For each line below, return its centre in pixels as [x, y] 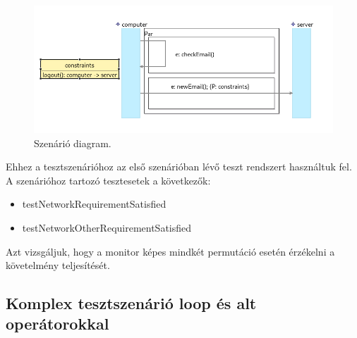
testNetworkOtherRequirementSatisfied [107, 227]
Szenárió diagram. [73, 143]
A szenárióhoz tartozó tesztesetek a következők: [108, 180]
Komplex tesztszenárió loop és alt [131, 303]
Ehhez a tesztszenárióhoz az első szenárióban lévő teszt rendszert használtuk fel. [179, 167]
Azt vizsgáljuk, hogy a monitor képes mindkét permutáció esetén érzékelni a [170, 251]
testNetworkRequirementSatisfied [94, 204]
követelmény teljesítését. [58, 265]
